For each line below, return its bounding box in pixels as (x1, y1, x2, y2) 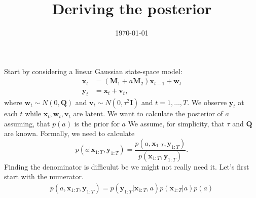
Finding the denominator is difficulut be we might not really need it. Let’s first (4, 161, 249, 172)
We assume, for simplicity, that (128, 118, 225, 128)
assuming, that (4, 118, 50, 128)
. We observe (187, 97, 227, 108)
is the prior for (74, 118, 120, 128)
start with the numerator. (4, 171, 84, 182)
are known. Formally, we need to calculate (4, 128, 135, 139)
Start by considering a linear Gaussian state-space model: (4, 65, 182, 76)
